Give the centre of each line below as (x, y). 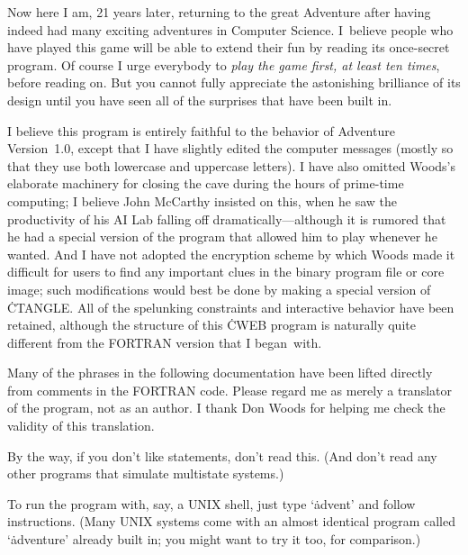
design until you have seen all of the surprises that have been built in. (200, 100)
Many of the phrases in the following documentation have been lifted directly (220, 373)
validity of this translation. (81, 426)
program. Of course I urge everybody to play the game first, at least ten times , (224, 64)
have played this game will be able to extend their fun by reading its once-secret (229, 47)
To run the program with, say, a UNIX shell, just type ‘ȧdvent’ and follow (211, 503)
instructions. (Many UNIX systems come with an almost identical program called (231, 521)
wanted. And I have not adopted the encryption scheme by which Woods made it (231, 254)
